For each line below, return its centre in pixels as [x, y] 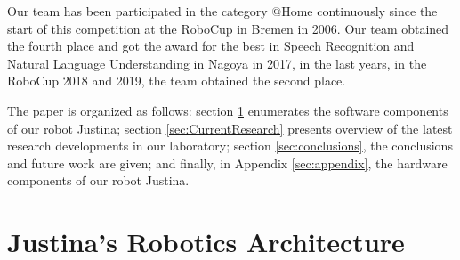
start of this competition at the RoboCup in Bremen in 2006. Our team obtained [228, 28]
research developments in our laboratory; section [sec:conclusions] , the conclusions [230, 146]
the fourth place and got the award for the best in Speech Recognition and [211, 46]
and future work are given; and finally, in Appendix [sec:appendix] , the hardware [227, 162]
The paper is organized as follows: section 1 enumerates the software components [228, 110]
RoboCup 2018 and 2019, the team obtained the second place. [177, 81]
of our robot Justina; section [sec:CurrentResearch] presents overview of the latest [230, 128]
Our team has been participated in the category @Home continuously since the [222, 11]
